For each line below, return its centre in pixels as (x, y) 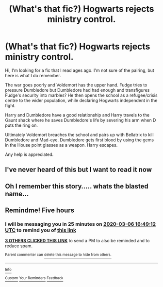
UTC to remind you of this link (41, 230)
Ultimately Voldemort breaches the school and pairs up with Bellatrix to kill (79, 135)
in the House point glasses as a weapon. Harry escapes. (61, 145)
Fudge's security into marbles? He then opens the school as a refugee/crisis (81, 95)
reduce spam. (19, 246)
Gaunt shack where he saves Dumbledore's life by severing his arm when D (81, 120)
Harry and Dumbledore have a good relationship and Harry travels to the (77, 115)
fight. (10, 105)
